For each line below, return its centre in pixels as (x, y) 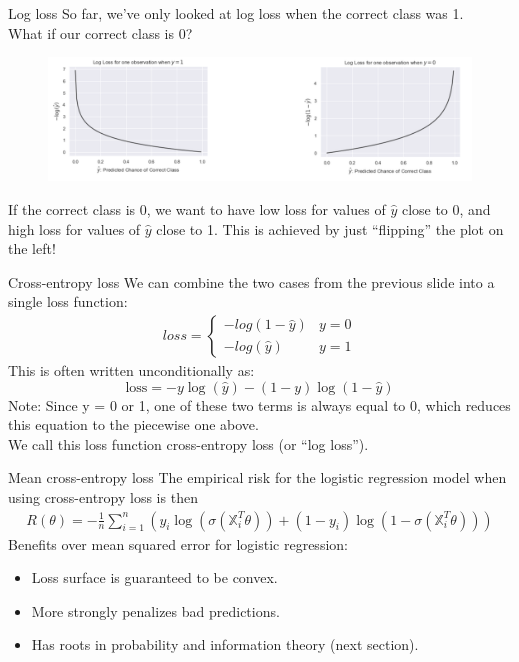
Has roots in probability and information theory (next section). (225, 644)
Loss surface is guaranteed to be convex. (154, 577)
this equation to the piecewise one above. (133, 424)
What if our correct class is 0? (100, 32)
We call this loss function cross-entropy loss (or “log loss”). (188, 443)
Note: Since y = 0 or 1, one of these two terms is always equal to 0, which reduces (259, 404)
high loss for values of (74, 228)
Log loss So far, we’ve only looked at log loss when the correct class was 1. (236, 13)
